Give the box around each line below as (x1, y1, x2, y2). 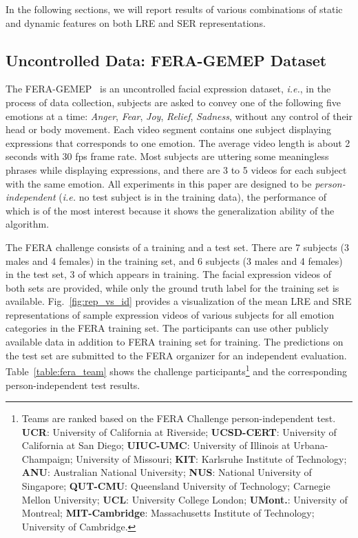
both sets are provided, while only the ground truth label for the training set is (6, 280, 339, 295)
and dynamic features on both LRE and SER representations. (6, 15, 266, 30)
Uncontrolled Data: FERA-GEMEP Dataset (6, 49, 327, 70)
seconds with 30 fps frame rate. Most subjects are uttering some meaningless (6, 149, 329, 163)
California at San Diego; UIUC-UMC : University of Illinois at (21, 438, 291, 452)
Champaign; (21, 451, 73, 466)
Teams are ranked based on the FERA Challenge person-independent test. (21, 411, 336, 426)
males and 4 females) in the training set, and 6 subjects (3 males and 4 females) (6, 253, 343, 268)
